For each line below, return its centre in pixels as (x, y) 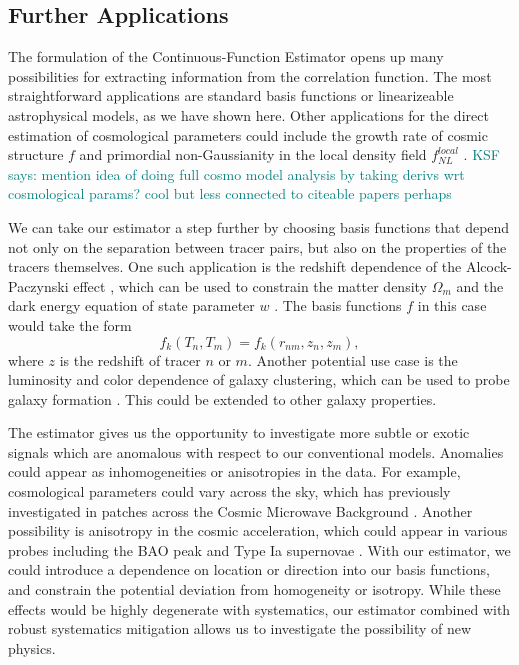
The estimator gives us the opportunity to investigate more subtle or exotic (239, 432)
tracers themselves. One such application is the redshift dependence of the (235, 266)
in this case (452, 305)
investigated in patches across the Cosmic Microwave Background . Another (240, 510)
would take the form (70, 324)
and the (480, 285)
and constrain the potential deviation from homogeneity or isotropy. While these (254, 589)
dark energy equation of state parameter (131, 305)
